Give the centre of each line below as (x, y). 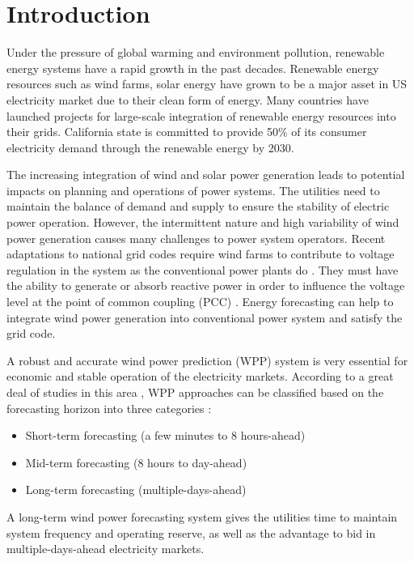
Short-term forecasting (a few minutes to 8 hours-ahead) (165, 435)
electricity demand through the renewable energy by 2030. (150, 147)
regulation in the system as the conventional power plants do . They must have (203, 269)
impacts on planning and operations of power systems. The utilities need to (193, 190)
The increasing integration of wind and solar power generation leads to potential (206, 175)
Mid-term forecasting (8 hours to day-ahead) (136, 462)
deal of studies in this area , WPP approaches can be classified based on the (195, 392)
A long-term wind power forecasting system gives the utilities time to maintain (202, 516)
